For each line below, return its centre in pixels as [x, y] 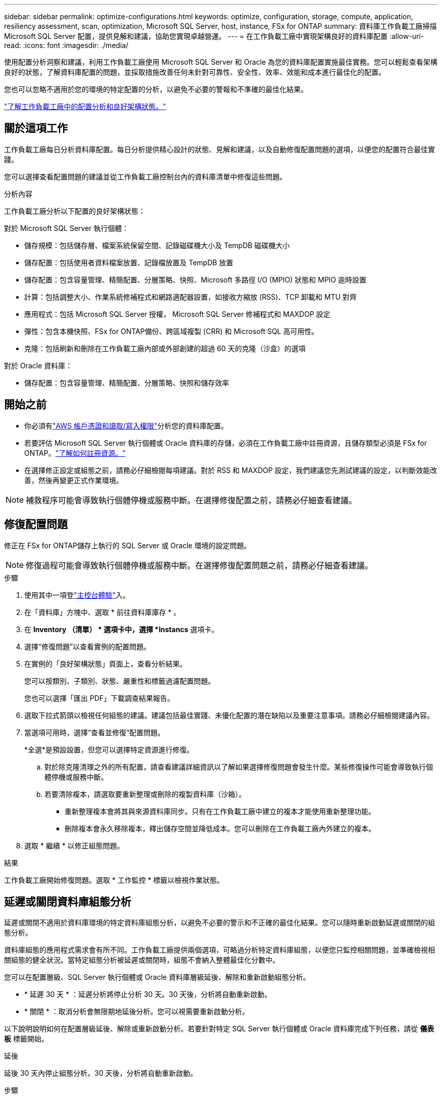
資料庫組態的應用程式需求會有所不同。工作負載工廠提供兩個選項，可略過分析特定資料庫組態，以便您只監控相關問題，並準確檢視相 [219, 950]
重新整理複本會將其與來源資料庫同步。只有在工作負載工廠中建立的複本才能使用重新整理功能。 [220, 811]
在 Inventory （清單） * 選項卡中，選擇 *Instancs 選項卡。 [121, 629]
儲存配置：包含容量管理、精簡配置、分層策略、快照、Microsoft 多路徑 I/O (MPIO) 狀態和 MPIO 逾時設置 [195, 279]
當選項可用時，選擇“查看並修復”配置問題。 [95, 732]
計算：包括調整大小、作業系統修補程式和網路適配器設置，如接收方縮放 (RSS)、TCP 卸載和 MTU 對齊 [190, 297]
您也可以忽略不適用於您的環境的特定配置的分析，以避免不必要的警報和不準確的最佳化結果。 [156, 89]
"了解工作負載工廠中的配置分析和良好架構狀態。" [85, 106]
